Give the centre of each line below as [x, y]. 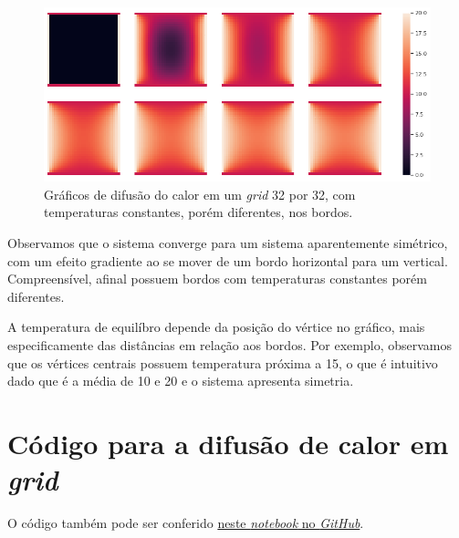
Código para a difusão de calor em [228, 443]
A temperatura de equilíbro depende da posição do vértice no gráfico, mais [216, 327]
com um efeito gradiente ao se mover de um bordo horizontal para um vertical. [228, 260]
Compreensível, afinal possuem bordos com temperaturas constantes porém [217, 279]
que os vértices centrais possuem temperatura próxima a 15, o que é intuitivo [223, 362]
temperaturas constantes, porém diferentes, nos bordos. [198, 212]
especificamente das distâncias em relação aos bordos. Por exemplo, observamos [230, 344]
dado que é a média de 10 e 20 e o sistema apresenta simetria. [181, 381]
